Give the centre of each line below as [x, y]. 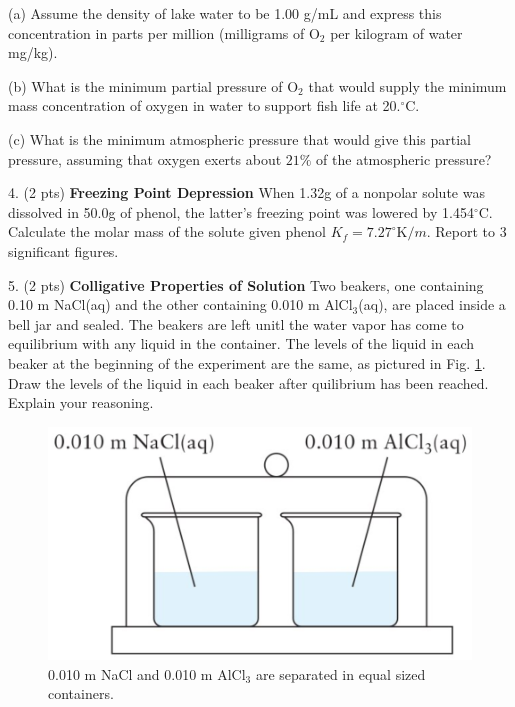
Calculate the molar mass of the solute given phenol [167, 231]
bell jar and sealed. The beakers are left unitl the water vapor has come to [236, 323]
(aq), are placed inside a [432, 304]
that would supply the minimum [407, 85]
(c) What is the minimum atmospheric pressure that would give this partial [239, 138]
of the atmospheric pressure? [404, 158]
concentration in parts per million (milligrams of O [164, 32]
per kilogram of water [396, 32]
